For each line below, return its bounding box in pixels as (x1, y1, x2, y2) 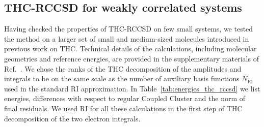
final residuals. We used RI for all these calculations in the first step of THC (4, 103, 243, 113)
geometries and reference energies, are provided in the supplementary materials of (4, 53, 259, 63)
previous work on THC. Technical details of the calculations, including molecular (4, 43, 257, 54)
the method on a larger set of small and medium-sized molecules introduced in (4, 33, 249, 44)
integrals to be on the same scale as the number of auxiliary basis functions (4, 73, 240, 84)
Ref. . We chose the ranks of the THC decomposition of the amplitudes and (4, 63, 242, 74)
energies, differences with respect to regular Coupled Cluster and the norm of (4, 93, 246, 104)
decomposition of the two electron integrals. (4, 113, 141, 123)
